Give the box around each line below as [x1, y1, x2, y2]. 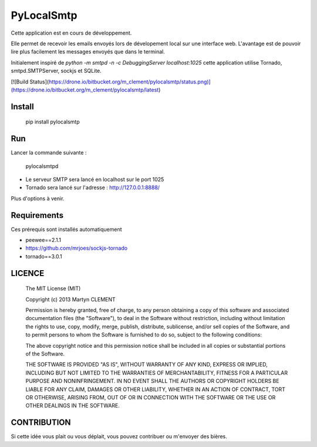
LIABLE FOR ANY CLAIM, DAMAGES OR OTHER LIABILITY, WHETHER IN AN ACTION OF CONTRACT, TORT [25, 385, 286, 393]
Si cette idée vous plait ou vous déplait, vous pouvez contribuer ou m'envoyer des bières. [11, 433, 227, 440]
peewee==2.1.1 [25, 237, 62, 244]
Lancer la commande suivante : [11, 149, 87, 156]
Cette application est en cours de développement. [11, 29, 132, 36]
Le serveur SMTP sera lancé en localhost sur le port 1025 [25, 176, 164, 183]
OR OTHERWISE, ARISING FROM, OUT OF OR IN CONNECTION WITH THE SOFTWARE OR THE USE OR [25, 394, 276, 401]
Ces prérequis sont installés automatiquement [11, 226, 123, 233]
